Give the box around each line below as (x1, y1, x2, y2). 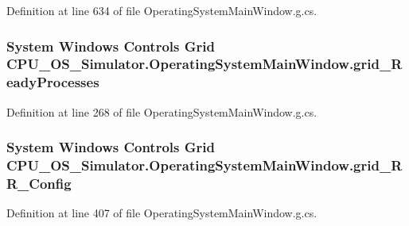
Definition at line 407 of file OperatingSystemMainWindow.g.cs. (6, 205, 317, 221)
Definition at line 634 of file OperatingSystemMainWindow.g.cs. (6, 2, 317, 18)
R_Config (6, 174, 72, 193)
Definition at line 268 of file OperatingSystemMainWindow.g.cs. (6, 103, 317, 120)
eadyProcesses (6, 72, 99, 92)
